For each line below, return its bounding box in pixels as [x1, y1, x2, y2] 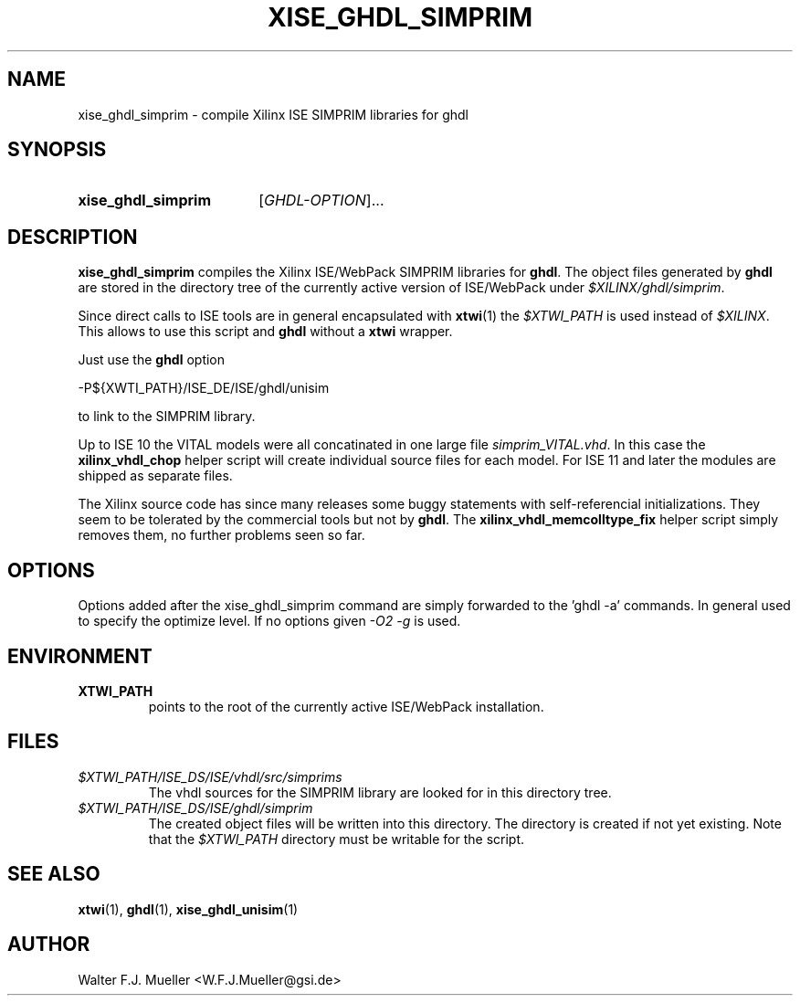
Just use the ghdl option [78, 352, 226, 368]
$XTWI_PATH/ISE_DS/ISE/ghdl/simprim [78, 799, 313, 816]
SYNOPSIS [7, 138, 107, 162]
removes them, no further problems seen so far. [78, 527, 365, 544]
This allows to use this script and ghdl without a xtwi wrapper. [78, 323, 453, 340]
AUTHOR [7, 933, 90, 956]
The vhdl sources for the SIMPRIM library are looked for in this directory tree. [148, 784, 612, 800]
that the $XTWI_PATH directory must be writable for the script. [148, 830, 525, 847]
